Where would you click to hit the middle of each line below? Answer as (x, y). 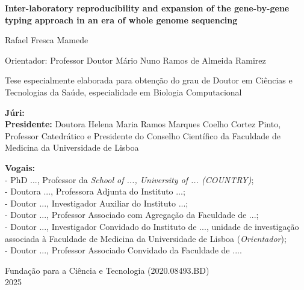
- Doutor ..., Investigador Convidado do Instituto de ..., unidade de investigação (152, 226)
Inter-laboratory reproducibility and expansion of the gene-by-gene (147, 8)
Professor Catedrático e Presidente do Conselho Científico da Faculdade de (143, 135)
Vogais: (20, 167)
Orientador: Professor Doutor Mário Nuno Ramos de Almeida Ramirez (135, 60)
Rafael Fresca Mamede (47, 40)
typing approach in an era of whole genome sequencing (121, 20)
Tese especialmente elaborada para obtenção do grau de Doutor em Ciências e (149, 80)
